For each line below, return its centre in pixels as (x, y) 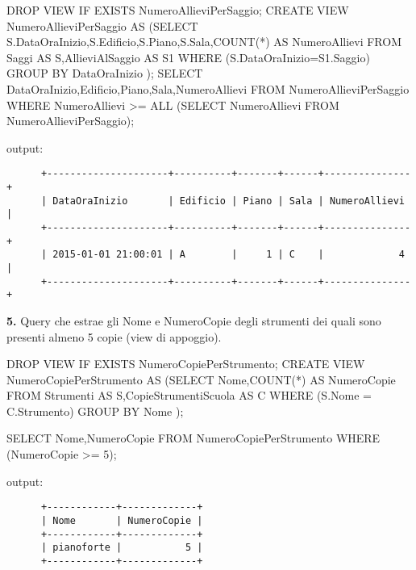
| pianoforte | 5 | (122, 548)
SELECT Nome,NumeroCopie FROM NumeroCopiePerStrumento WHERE (193, 438)
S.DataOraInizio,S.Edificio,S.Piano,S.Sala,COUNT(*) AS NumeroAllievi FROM (204, 42)
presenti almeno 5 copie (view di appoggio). (114, 336)
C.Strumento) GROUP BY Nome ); (95, 411)
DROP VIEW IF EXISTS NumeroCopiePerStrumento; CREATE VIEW (186, 364)
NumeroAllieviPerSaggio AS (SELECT (102, 25)
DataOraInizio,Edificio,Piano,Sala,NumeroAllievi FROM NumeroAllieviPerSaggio (208, 88)
